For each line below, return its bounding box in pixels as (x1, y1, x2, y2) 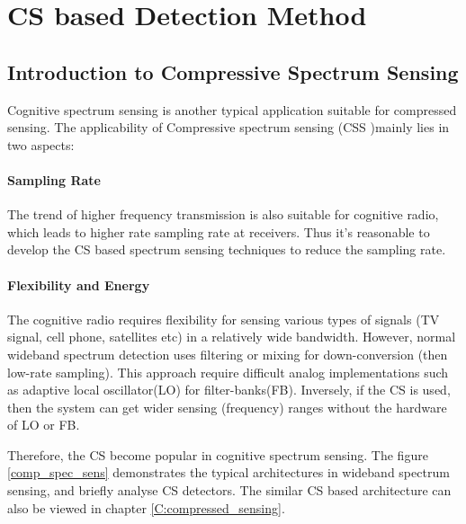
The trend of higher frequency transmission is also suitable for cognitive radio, (7, 205, 439, 224)
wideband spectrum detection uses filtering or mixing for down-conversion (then (7, 344, 448, 363)
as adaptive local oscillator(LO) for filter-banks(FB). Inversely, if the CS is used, (7, 380, 451, 399)
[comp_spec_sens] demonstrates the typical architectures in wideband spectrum (7, 463, 450, 482)
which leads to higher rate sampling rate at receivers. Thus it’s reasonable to (7, 222, 430, 241)
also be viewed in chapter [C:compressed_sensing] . (7, 498, 285, 517)
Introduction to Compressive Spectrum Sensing (7, 58, 459, 85)
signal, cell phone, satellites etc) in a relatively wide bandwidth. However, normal (7, 327, 456, 346)
